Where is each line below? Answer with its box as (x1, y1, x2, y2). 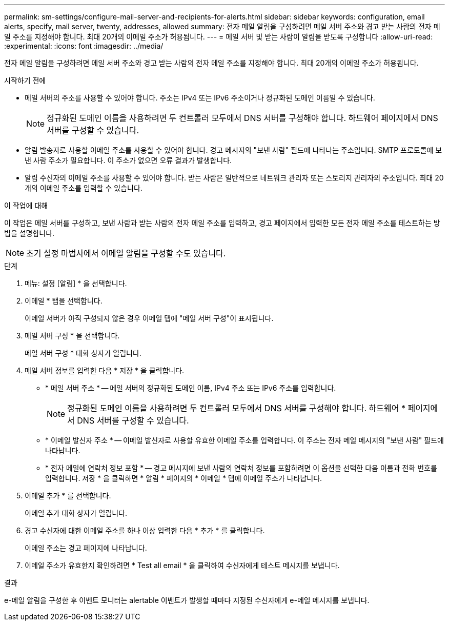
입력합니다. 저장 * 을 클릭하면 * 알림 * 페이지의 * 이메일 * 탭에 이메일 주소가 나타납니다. (45, 474, 322, 482)
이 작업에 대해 (4, 201, 48, 210)
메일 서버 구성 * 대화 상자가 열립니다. (25, 349, 141, 357)
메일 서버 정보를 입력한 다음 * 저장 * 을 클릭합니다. (25, 366, 185, 375)
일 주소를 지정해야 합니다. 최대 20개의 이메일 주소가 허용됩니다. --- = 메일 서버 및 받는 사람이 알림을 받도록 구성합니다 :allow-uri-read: (4, 32, 433, 41)
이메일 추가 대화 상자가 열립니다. (25, 509, 128, 517)
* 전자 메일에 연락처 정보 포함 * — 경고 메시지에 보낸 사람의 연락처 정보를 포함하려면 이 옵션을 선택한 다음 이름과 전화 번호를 (45, 463, 437, 472)
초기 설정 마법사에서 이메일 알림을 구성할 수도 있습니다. (26, 248, 226, 258)
